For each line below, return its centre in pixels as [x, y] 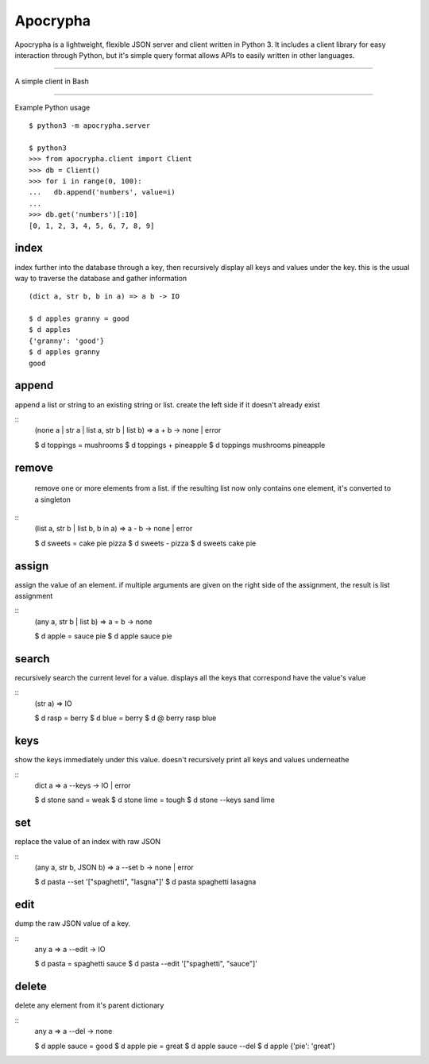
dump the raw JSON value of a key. [73, 923]
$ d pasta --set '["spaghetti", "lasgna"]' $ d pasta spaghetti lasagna [145, 882]
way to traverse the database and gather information [101, 278]
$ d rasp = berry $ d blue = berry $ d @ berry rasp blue [126, 718]
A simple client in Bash [52, 81]
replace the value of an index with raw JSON [88, 842]
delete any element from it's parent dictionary [89, 1005]
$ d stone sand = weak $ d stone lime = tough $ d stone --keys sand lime [155, 800]
